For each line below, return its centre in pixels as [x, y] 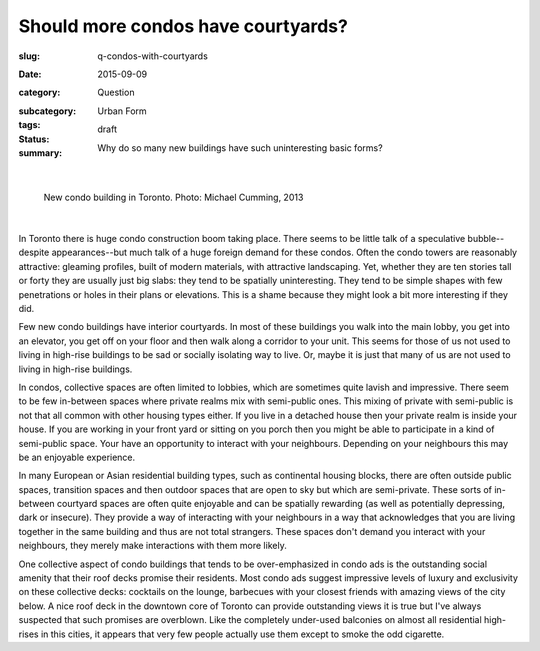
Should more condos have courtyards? [183, 26]
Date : [30, 74]
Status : [34, 139]
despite [34, 252]
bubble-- [486, 239]
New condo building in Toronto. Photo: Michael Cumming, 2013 [173, 197]
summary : [40, 152]
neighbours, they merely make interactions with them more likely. [152, 546]
